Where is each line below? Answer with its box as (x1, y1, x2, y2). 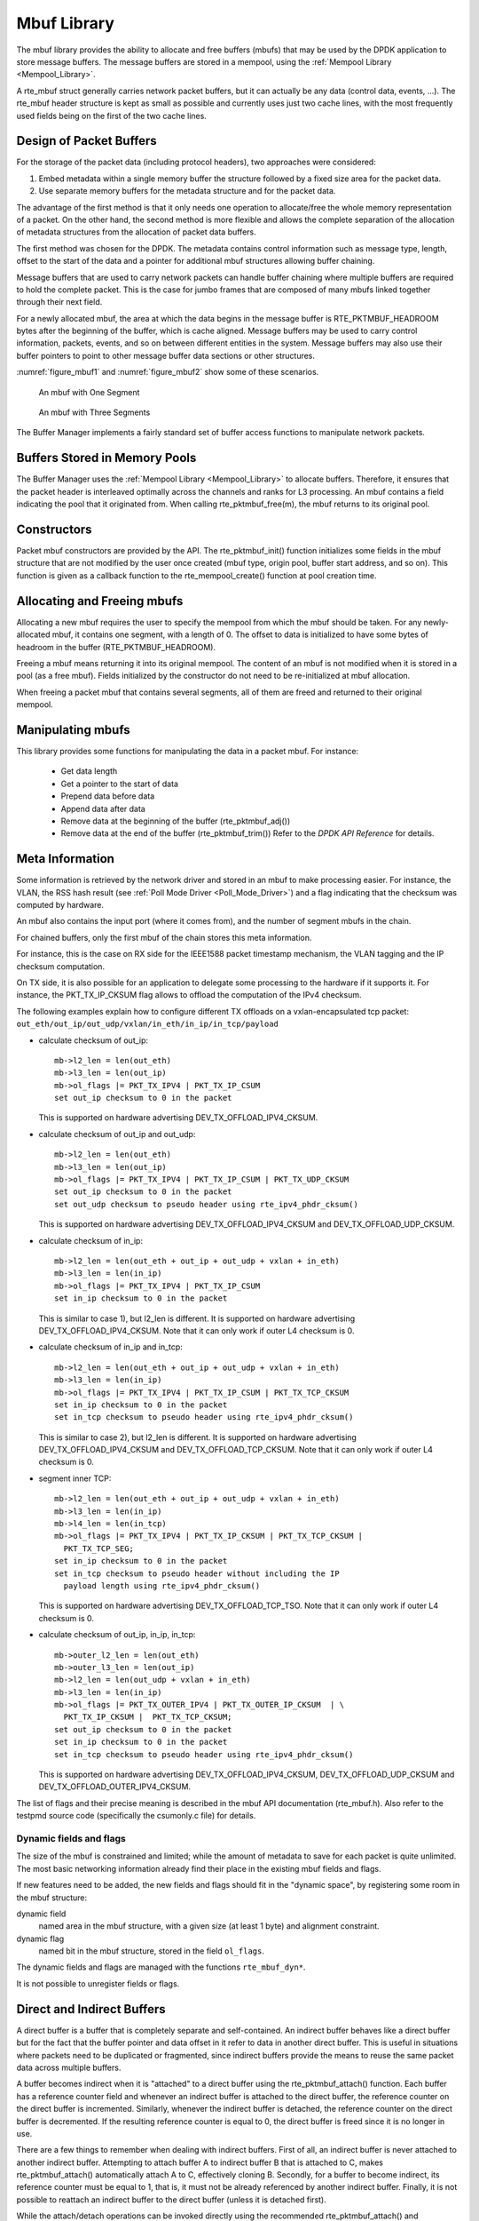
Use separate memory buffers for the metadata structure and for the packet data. (38, 186, 336, 196)
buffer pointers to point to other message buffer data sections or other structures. (16, 350, 315, 361)
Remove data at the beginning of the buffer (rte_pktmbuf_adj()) (60, 816, 291, 826)
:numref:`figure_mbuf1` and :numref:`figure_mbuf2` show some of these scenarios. (16, 367, 319, 378)
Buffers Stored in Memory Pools (16, 450, 197, 466)
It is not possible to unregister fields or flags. (16, 1978, 180, 1989)
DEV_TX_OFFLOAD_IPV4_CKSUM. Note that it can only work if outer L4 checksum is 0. (38, 1325, 355, 1336)
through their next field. (16, 297, 103, 307)
